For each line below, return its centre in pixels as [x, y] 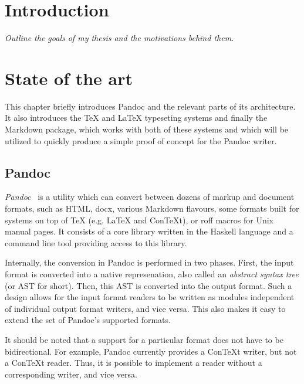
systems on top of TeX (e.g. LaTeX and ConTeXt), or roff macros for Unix [139, 220]
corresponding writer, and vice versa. [71, 374]
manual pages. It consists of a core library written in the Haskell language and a [149, 231]
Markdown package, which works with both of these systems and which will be [147, 129]
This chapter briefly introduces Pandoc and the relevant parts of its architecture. [150, 106]
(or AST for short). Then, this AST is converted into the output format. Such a [148, 285]
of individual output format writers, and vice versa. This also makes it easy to [145, 308]
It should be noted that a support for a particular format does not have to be [144, 339]
